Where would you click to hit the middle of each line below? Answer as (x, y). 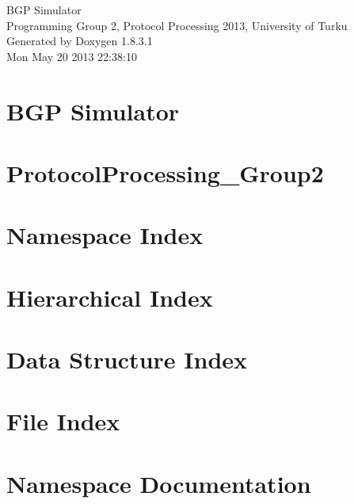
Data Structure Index (127, 359)
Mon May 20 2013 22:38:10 (72, 56)
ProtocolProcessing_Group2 (165, 172)
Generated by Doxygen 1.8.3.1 (80, 41)
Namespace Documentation (159, 483)
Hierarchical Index (110, 297)
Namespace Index (105, 235)
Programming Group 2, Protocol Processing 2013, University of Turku (177, 25)
